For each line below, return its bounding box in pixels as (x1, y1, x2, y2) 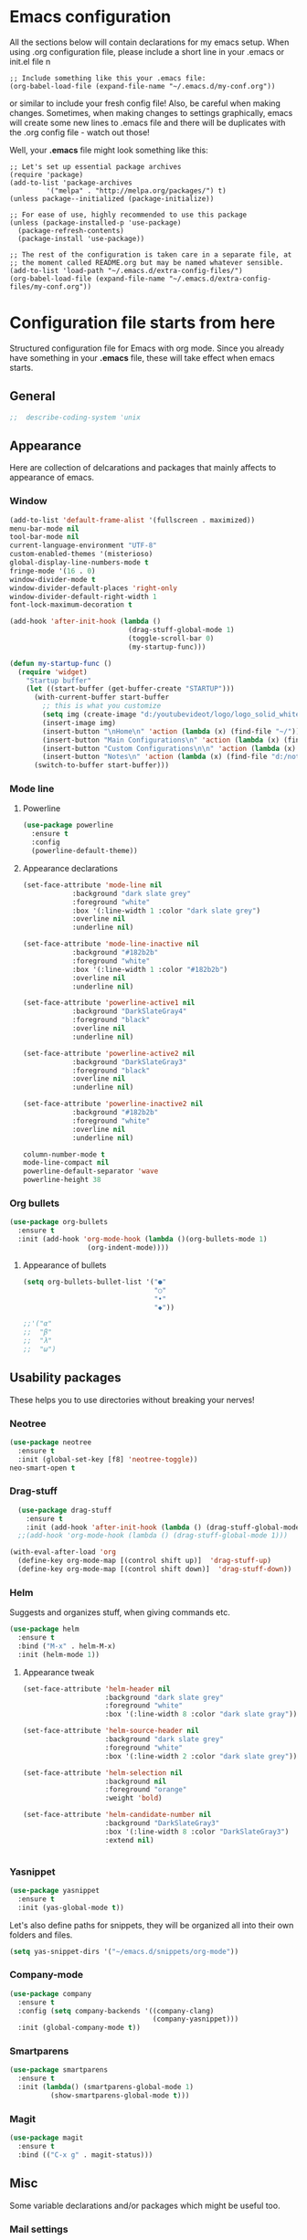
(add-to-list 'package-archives (9, 178, 132, 187)
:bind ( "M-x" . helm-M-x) (17, 1642, 117, 1651)
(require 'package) (9, 170, 84, 179)
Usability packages (9, 1370, 122, 1386)
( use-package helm (9, 1624, 79, 1634)
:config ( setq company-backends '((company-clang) (17, 2006, 215, 2015)
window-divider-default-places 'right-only (9, 583, 178, 593)
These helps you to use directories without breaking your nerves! (9, 1394, 255, 1405)
